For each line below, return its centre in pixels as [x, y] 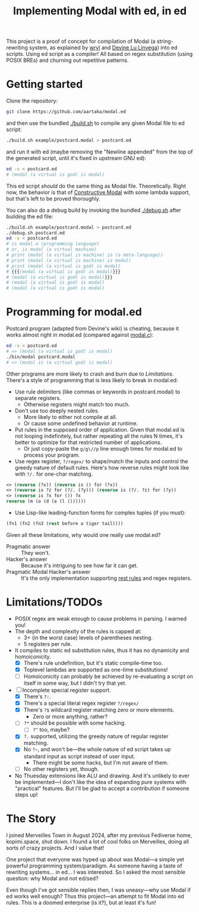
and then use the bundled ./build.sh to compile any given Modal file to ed [96, 123]
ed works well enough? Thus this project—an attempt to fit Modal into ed [95, 896]
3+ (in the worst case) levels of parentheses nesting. [88, 638]
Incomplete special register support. [67, 690]
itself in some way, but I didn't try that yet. [75, 683]
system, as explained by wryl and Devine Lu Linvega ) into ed [103, 48]
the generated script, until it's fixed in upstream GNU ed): [76, 158]
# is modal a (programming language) [53, 244]
